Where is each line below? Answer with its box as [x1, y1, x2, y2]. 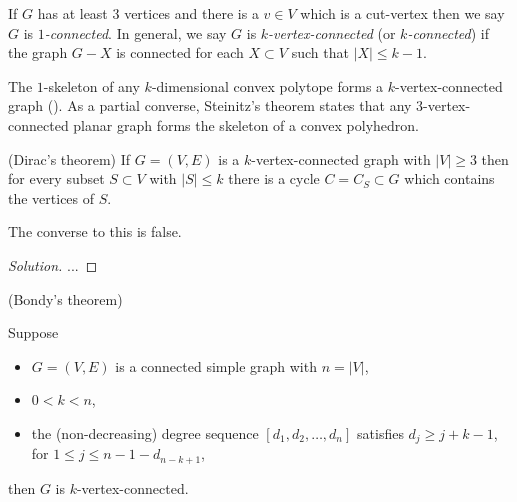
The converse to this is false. [8, 221, 182, 242]
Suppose [8, 322, 59, 343]
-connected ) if [407, 22, 490, 43]
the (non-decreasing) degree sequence [31, 422, 259, 443]
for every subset [8, 168, 105, 189]
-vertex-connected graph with [251, 148, 431, 169]
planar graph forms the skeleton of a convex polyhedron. [73, 114, 419, 135]
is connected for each [116, 42, 244, 63]
